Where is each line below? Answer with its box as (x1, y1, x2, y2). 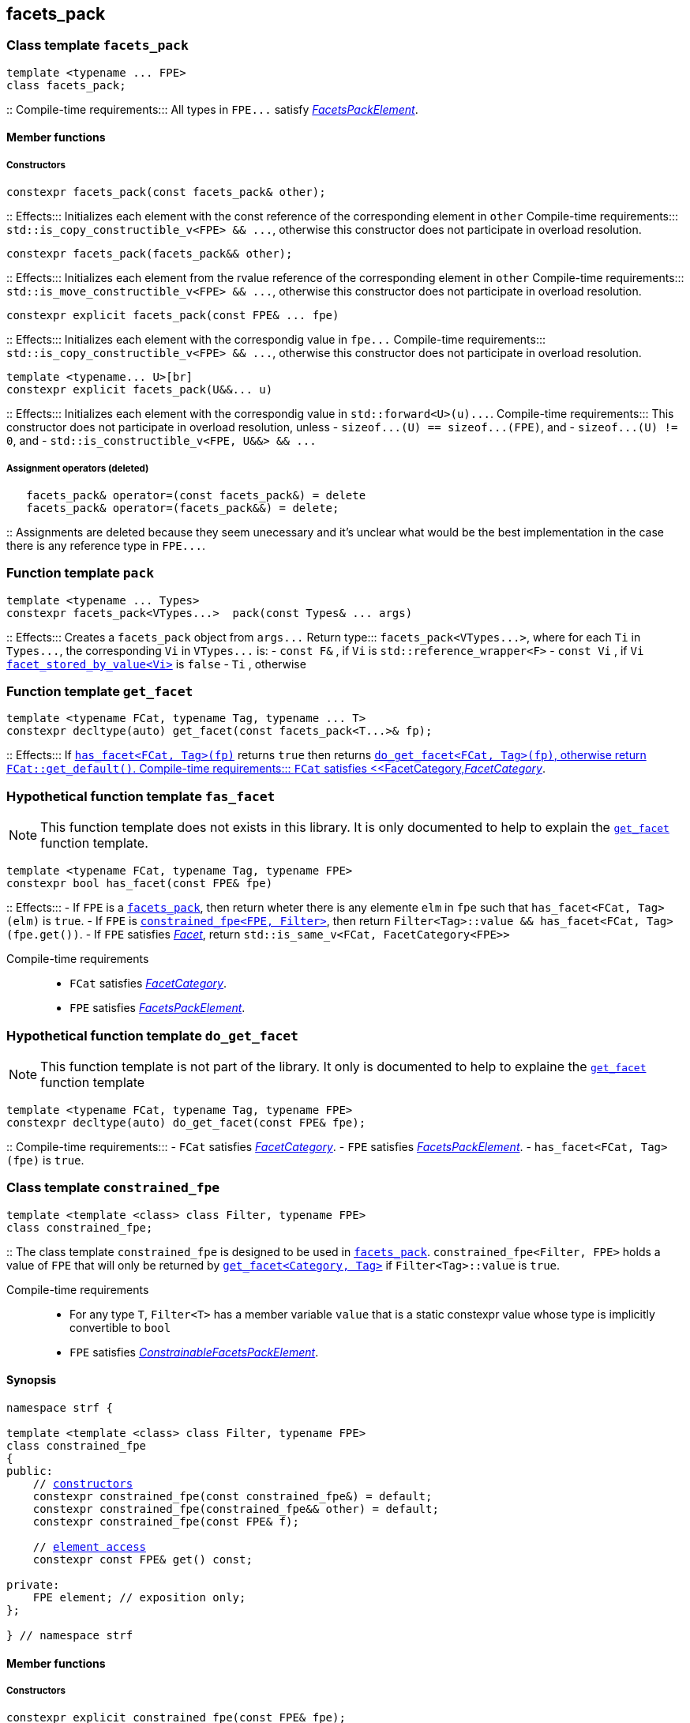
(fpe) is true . (6, 1153, 84, 1167)
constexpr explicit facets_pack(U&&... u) (6, 383, 273, 397)
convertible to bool (69, 1320, 171, 1334)
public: (6, 1464, 54, 1477)
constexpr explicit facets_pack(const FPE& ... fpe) (6, 309, 339, 322)
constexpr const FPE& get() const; (32, 1552, 253, 1566)
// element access (32, 1540, 147, 1553)
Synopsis (6, 1373, 57, 1387)
